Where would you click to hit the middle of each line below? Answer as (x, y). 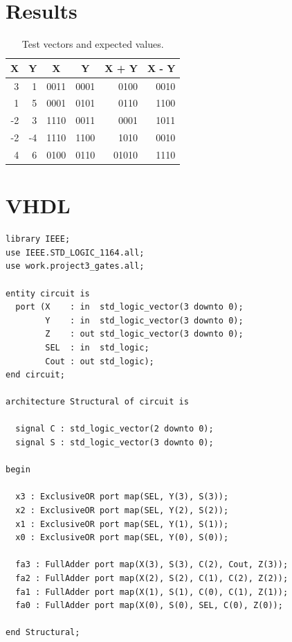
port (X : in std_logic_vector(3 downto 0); (129, 307)
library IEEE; (38, 239)
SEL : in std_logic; (97, 347)
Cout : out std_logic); (100, 361)
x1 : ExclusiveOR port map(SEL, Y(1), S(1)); (122, 524)
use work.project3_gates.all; (75, 266)
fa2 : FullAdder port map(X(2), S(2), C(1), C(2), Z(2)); (152, 578)
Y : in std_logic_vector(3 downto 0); (144, 320)
